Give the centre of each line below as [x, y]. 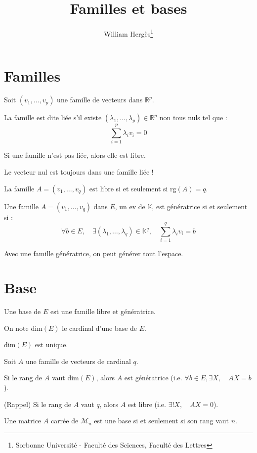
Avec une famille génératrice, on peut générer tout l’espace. [94, 253]
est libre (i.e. [147, 404]
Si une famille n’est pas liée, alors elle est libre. [75, 155]
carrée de [64, 421]
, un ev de [130, 206]
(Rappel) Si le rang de [38, 404]
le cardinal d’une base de [100, 328]
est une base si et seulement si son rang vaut [161, 421]
